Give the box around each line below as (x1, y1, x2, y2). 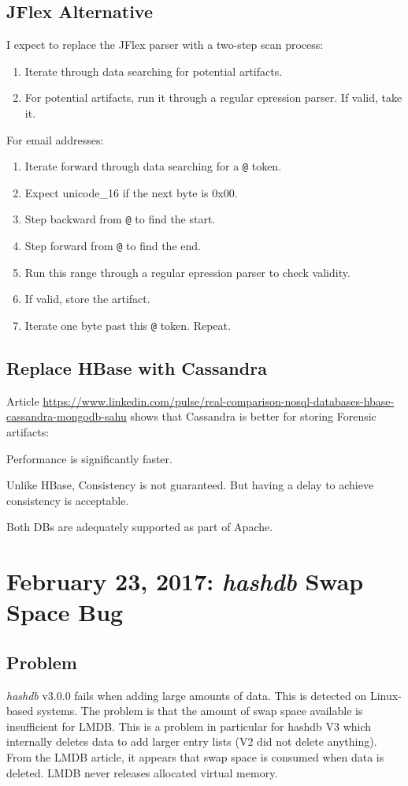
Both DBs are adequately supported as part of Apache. (6, 518, 273, 535)
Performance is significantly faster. (6, 450, 172, 466)
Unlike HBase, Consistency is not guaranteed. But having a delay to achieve (6, 477, 374, 493)
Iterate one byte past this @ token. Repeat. (24, 316, 231, 333)
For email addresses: (6, 131, 104, 148)
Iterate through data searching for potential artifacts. (24, 62, 283, 79)
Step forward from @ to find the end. (24, 238, 201, 254)
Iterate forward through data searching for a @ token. (24, 158, 282, 174)
